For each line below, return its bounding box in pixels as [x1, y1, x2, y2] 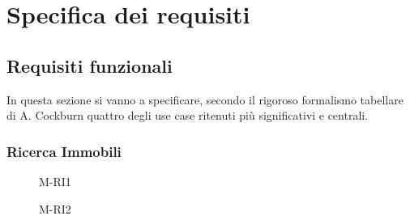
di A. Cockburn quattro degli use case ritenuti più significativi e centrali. [6, 107, 369, 124]
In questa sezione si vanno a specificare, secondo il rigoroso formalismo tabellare [6, 91, 404, 108]
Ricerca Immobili [6, 141, 122, 161]
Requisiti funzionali [6, 53, 173, 78]
